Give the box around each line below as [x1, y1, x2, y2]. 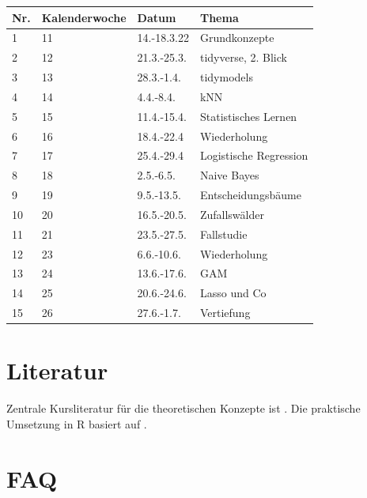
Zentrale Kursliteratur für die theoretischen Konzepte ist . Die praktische [6, 400, 361, 417]
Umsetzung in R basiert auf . [6, 415, 147, 432]
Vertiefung [199, 304, 251, 321]
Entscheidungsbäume [199, 187, 301, 203]
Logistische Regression [199, 147, 308, 164]
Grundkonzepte [199, 29, 274, 46]
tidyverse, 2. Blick [199, 49, 287, 66]
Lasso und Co [199, 285, 267, 301]
